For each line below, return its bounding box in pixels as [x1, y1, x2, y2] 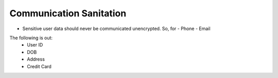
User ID [27, 42, 43, 48]
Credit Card [27, 63, 51, 69]
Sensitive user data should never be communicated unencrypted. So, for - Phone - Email [22, 25, 211, 32]
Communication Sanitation [9, 8, 127, 19]
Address [27, 56, 45, 62]
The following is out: [9, 35, 53, 41]
